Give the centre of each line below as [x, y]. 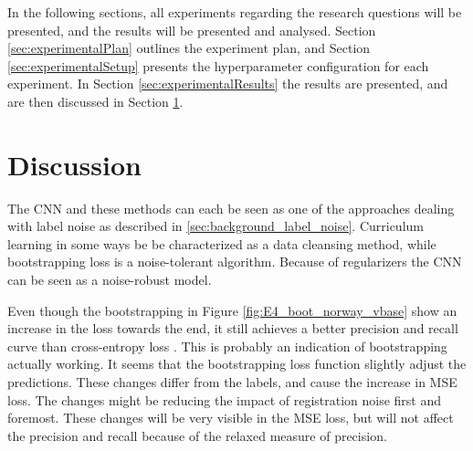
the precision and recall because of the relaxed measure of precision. [197, 435]
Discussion [74, 164]
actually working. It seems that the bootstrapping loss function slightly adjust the [237, 364]
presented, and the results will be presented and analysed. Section [192, 30]
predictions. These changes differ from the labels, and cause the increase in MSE [232, 382]
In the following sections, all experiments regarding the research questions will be [235, 12]
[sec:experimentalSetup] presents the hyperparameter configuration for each [218, 65]
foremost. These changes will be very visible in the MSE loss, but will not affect [231, 418]
